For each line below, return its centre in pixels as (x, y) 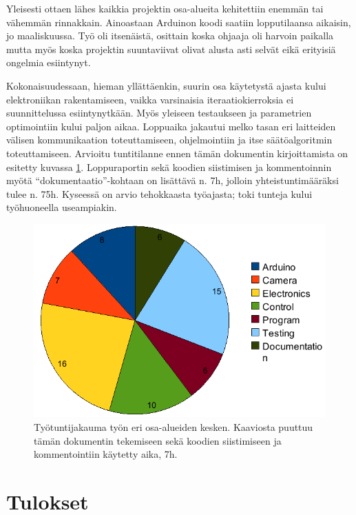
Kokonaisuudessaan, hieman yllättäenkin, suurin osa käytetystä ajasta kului (166, 85)
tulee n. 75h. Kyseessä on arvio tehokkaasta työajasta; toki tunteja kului (159, 193)
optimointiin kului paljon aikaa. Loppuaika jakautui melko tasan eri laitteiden (171, 126)
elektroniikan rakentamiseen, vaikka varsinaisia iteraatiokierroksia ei (150, 99)
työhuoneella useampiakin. (62, 207)
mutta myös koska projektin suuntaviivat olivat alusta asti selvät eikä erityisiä (171, 49)
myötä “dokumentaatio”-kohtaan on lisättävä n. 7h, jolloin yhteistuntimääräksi (172, 180)
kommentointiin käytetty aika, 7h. (106, 454)
